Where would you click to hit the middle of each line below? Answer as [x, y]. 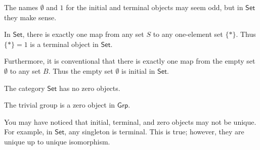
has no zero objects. [90, 88]
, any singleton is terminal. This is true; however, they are [154, 132]
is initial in [138, 70]
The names [21, 7]
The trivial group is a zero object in [60, 105]
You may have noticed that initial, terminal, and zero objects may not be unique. [130, 121]
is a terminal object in [64, 44]
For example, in [28, 132]
